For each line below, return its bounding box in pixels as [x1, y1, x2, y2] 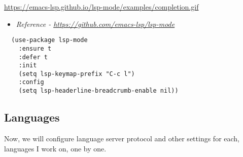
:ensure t [18, 45, 52, 52]
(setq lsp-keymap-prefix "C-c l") [18, 70, 135, 77]
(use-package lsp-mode [11, 36, 88, 44]
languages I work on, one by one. [4, 143, 107, 153]
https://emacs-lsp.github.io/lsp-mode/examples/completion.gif [4, 2, 199, 12]
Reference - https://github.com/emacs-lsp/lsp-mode [16, 18, 175, 29]
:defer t [18, 53, 48, 61]
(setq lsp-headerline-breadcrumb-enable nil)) [18, 87, 179, 95]
